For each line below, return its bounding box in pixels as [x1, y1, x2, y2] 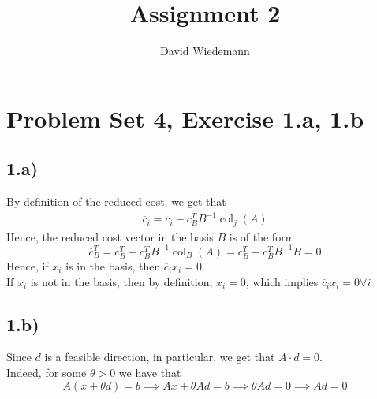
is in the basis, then [65, 257, 161, 274]
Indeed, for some [6, 364, 87, 380]
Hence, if [6, 257, 49, 274]
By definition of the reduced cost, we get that [6, 193, 226, 210]
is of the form [229, 228, 295, 244]
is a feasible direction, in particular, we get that [44, 349, 275, 365]
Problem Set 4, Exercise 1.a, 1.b [6, 102, 364, 134]
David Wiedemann [160, 43, 250, 59]
